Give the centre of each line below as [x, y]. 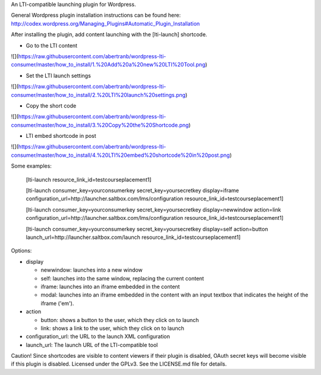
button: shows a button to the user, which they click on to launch [120, 320]
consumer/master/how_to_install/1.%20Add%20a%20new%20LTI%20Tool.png [108, 65]
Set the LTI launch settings [59, 75]
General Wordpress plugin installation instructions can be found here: [96, 15]
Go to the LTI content [51, 45]
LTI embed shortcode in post [61, 136]
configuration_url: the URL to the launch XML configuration [98, 336]
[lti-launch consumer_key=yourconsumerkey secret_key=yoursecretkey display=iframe [132, 191]
